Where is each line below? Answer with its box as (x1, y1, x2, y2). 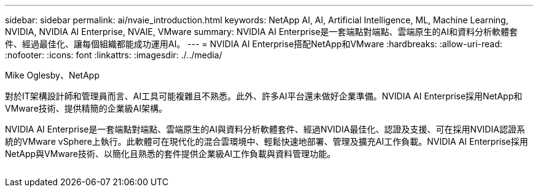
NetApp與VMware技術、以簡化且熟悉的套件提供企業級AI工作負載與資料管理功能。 (5, 148, 336, 159)
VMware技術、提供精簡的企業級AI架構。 (5, 103, 168, 113)
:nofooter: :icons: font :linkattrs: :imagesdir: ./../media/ (5, 50, 222, 60)
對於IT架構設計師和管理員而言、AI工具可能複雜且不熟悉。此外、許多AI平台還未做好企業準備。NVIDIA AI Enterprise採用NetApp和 (5, 91, 523, 101)
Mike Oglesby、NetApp (5, 70, 99, 80)
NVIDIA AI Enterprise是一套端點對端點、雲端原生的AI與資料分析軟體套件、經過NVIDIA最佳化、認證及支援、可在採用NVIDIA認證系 (5, 124, 525, 134)
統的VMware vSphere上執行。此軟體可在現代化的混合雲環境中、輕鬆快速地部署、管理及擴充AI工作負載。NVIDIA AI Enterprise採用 (5, 136, 528, 147)
